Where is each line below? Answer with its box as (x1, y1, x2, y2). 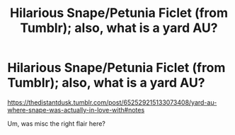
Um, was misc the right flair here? (7, 119, 106, 128)
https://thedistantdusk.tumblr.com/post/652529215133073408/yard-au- (7, 98, 217, 107)
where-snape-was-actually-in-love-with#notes (7, 105, 145, 114)
